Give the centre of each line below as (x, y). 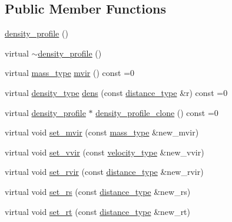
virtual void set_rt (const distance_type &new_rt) (98, 211)
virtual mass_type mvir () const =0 (70, 73)
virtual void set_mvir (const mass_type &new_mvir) (102, 132)
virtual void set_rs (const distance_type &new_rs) (98, 191)
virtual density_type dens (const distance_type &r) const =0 (116, 92)
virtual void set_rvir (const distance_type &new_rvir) (104, 172)
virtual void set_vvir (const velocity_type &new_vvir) (105, 152)
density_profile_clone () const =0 (157, 112)
